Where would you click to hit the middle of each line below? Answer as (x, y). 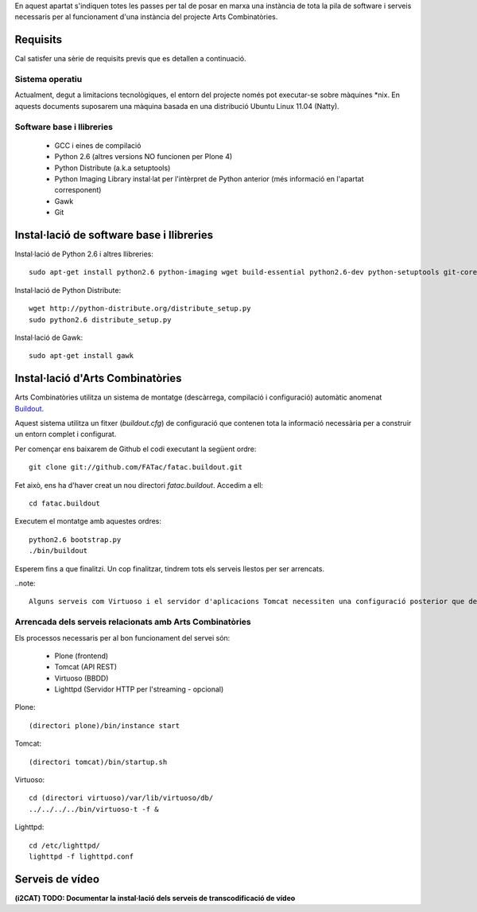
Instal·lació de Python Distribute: (68, 290)
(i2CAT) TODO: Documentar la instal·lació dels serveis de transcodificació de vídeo (155, 898)
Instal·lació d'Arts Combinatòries (98, 378)
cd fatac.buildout (65, 504)
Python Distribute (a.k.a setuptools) (112, 168)
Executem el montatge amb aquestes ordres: (88, 521)
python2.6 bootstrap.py (75, 540)
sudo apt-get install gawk (81, 356)
